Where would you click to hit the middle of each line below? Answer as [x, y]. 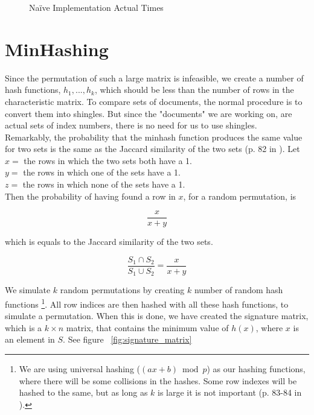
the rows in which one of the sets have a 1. [102, 172]
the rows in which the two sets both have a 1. [108, 160]
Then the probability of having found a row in [90, 196]
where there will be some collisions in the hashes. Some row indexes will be [158, 380]
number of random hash [239, 290]
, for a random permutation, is [240, 196]
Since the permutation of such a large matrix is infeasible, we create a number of [154, 78]
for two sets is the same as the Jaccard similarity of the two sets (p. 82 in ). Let [152, 149]
